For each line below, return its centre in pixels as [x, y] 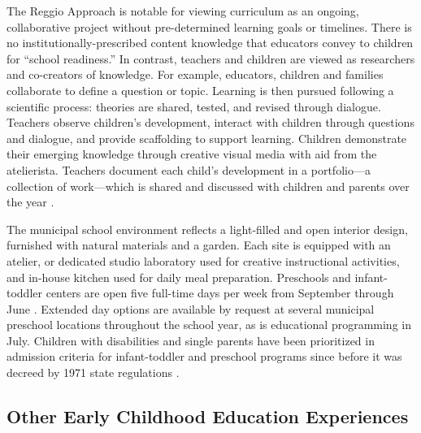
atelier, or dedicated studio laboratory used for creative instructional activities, [203, 260]
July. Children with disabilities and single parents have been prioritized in [191, 340]
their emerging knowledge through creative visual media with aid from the [192, 154]
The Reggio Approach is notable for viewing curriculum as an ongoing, [183, 11]
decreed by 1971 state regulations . [93, 372]
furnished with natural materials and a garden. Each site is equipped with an [199, 245]
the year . [30, 202]
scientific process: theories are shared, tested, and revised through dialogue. [194, 106]
